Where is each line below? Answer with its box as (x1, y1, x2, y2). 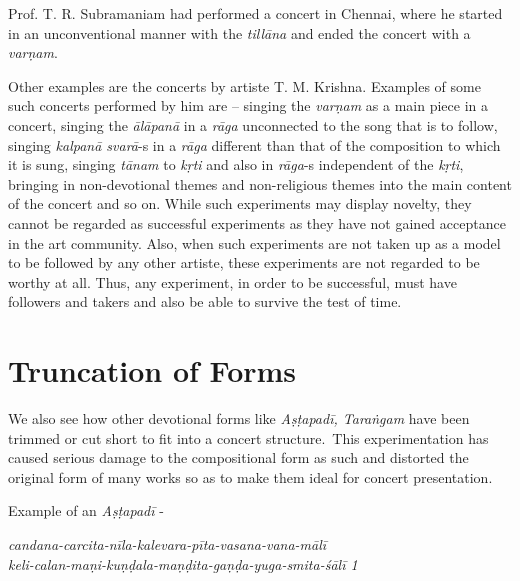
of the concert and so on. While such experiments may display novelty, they (8, 193, 472, 214)
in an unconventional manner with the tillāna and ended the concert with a (8, 22, 471, 43)
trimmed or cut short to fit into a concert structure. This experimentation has (8, 427, 489, 448)
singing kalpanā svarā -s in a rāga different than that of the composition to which (8, 134, 501, 155)
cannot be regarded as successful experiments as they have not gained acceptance (8, 212, 506, 233)
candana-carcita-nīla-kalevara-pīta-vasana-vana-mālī (8, 534, 327, 554)
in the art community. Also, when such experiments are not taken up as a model (8, 232, 501, 253)
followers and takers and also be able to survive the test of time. (8, 291, 402, 312)
